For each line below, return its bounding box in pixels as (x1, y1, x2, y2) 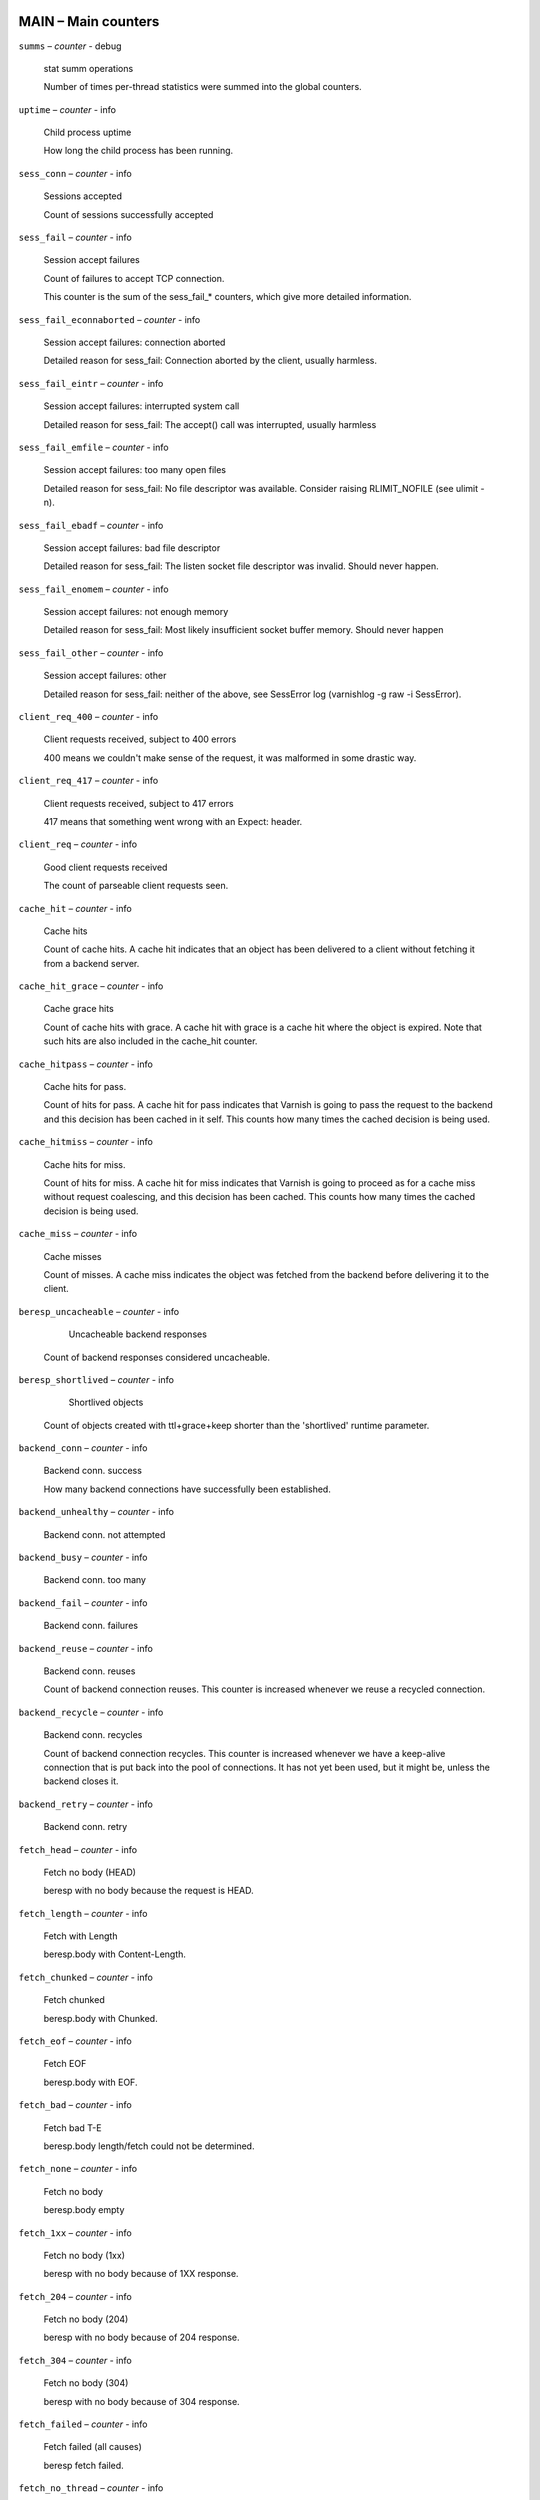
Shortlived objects (68, 1396, 144, 1409)
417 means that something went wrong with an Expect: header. (43, 815, 303, 827)
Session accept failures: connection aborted (43, 336, 226, 348)
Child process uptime (43, 126, 132, 139)
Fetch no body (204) (43, 2313, 129, 2325)
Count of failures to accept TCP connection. (43, 272, 225, 284)
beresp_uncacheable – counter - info (18, 1305, 180, 1317)
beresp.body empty (43, 2204, 125, 2216)
